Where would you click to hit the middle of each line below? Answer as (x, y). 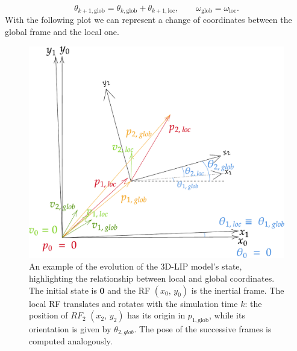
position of (48, 315)
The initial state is (63, 290)
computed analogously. (71, 341)
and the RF (129, 290)
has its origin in (156, 315)
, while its (227, 315)
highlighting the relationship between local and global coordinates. (152, 278)
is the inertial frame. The (238, 290)
